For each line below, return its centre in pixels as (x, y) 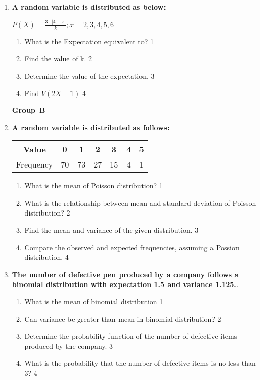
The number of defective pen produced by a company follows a (125, 274)
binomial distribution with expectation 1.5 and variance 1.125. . (125, 284)
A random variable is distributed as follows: (91, 127)
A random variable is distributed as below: (89, 7)
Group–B (29, 110)
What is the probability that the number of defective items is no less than (140, 363)
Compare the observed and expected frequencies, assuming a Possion (132, 247)
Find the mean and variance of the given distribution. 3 (111, 230)
